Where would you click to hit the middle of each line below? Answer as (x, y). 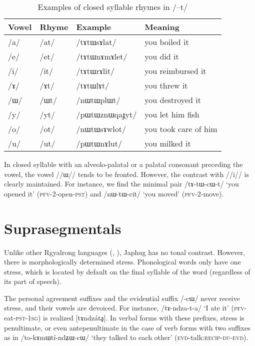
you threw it (166, 85)
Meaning (162, 27)
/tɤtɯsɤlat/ (96, 42)
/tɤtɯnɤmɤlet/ (102, 56)
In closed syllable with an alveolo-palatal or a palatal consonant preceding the (123, 164)
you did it (162, 56)
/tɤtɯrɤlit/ (95, 71)
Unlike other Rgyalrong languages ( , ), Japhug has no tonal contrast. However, (125, 252)
